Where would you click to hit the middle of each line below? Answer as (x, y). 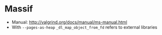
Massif (19, 9)
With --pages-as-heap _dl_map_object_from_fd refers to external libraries (84, 27)
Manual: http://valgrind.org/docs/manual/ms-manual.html (69, 22)
